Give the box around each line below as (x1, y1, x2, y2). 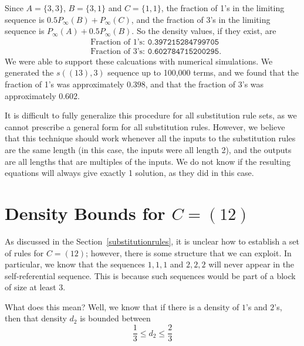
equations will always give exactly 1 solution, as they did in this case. (5, 167, 254, 179)
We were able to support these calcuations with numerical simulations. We (5, 55, 273, 67)
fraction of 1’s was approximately (5, 78, 124, 90)
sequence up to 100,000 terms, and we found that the (107, 66, 299, 79)
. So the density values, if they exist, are (131, 25, 276, 37)
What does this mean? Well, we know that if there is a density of (5, 300, 239, 313)
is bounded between (80, 312, 151, 324)
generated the (5, 66, 54, 79)
